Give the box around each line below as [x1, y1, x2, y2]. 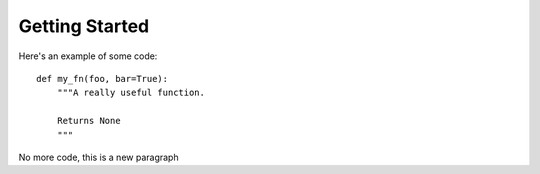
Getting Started [18, 15, 150, 37]
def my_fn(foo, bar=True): [36, 73, 169, 84]
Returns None [56, 115, 121, 127]
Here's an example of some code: [18, 50, 158, 62]
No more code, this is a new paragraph [18, 151, 179, 163]
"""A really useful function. [56, 87, 205, 99]
